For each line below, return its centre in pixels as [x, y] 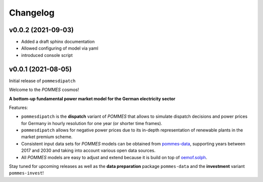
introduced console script [47, 55]
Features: [19, 108]
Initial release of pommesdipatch [42, 81]
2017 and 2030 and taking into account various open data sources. [88, 150]
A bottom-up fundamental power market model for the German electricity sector [92, 99]
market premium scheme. [47, 137]
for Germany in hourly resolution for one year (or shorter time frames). [92, 123]
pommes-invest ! [26, 173]
